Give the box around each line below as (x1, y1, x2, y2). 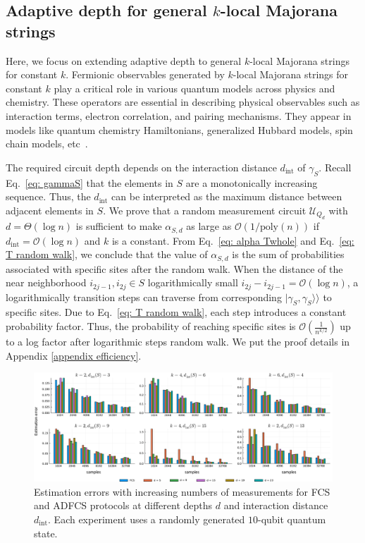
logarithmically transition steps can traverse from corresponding (6, 289, 282, 304)
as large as (186, 219, 232, 233)
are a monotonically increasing (185, 175, 318, 190)
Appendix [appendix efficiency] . (6, 348, 142, 362)
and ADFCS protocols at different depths (34, 498, 213, 513)
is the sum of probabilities (232, 247, 345, 262)
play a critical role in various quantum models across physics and (54, 80, 335, 95)
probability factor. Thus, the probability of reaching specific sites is (6, 319, 296, 334)
